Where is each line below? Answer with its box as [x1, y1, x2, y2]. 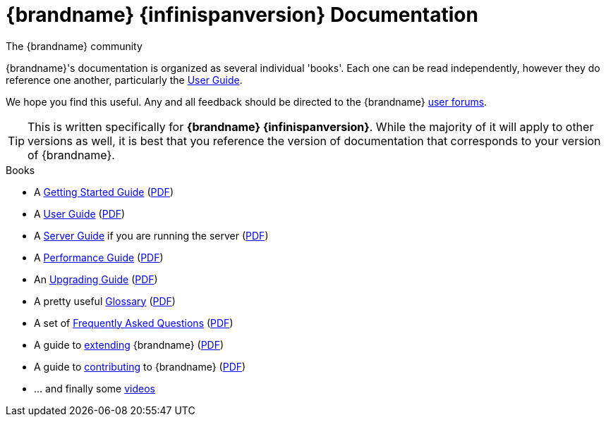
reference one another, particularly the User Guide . [6, 73, 243, 86]
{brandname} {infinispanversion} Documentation [6, 3, 478, 27]
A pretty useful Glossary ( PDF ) [34, 294, 176, 307]
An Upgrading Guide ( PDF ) [34, 273, 158, 285]
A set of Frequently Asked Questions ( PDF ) [34, 316, 234, 329]
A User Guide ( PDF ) [34, 207, 126, 220]
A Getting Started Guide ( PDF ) [34, 185, 174, 198]
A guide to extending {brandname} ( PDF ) [34, 338, 224, 351]
